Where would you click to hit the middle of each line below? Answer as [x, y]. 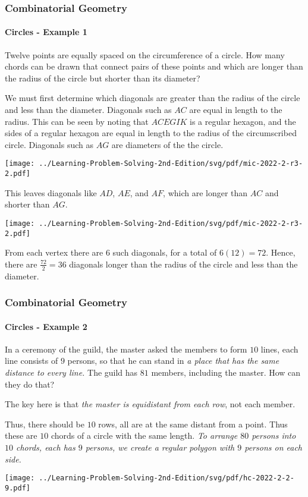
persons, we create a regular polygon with [160, 447]
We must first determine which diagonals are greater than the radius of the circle [153, 98]
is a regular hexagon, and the [243, 121]
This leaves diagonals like [51, 192]
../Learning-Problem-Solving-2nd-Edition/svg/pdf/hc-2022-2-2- [166, 478]
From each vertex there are [54, 252]
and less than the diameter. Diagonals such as [88, 110]
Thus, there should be [45, 424]
